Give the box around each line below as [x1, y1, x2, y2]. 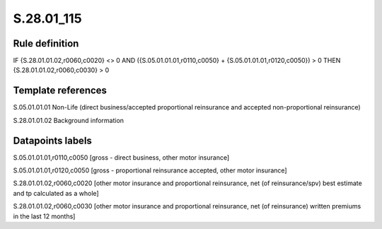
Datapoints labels [13, 134, 92, 146]
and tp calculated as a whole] [13, 189, 99, 197]
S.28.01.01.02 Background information [13, 116, 124, 124]
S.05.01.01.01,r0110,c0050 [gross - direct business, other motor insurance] [13, 153, 230, 162]
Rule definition [13, 37, 79, 49]
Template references [13, 85, 108, 97]
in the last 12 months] [13, 212, 76, 221]
